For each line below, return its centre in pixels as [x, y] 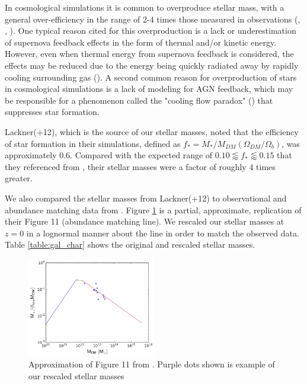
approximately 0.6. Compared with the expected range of [109, 155]
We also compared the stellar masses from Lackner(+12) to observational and [146, 198]
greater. [19, 178]
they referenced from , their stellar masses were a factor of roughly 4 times [140, 166]
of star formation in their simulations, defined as [93, 143]
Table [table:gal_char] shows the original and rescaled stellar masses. [130, 244]
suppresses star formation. [52, 112]
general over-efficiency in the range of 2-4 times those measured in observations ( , [153, 19]
